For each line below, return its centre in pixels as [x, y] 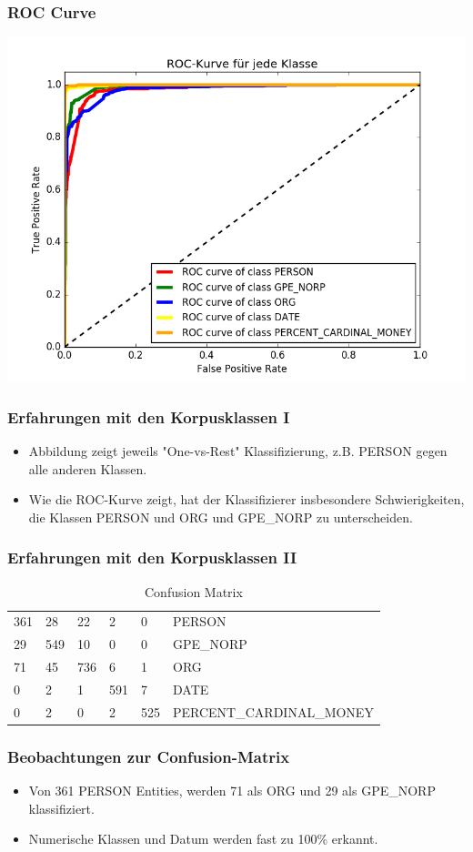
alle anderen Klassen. [88, 468]
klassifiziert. [61, 808]
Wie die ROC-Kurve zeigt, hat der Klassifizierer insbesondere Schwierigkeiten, [247, 499]
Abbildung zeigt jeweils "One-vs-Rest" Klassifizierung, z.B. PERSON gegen [238, 451]
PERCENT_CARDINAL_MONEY [273, 711]
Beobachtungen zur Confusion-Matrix [149, 756]
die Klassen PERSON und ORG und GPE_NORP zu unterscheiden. [221, 517]
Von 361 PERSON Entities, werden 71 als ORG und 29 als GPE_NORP [232, 791]
